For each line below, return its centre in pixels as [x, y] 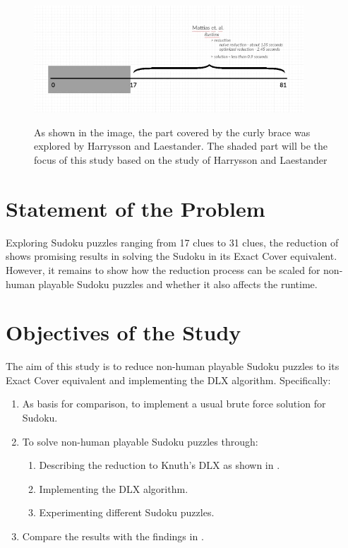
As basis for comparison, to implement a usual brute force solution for [174, 404]
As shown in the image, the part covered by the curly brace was [172, 132]
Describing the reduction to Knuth [114, 465]
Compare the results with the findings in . [113, 536]
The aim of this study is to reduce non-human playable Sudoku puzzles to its [173, 366]
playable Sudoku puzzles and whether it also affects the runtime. [178, 284]
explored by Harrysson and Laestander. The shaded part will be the [181, 146]
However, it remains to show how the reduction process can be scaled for [163, 269]
